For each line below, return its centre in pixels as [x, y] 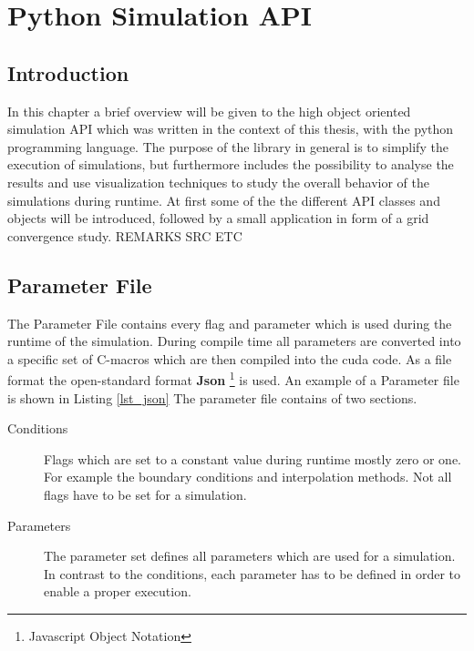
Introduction [68, 72]
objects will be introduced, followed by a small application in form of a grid [218, 218]
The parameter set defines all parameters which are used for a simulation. [250, 556]
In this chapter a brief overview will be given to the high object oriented [209, 111]
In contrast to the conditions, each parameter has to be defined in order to [252, 573]
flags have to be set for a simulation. [145, 494]
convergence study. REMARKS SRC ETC [125, 235]
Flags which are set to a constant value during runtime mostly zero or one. [252, 458]
